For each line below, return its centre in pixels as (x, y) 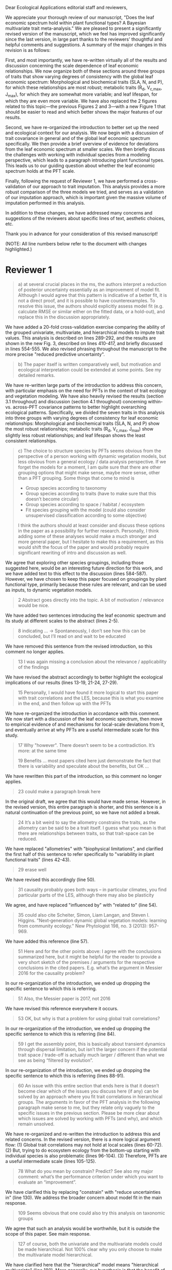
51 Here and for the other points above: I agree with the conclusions (90, 952)
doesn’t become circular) (52, 499)
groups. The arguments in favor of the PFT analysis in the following (89, 1102)
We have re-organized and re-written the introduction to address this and (83, 1134)
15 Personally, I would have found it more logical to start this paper (88, 693)
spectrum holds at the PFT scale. (40, 171)
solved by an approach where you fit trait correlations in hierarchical (90, 1097)
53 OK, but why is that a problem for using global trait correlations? (89, 1018)
